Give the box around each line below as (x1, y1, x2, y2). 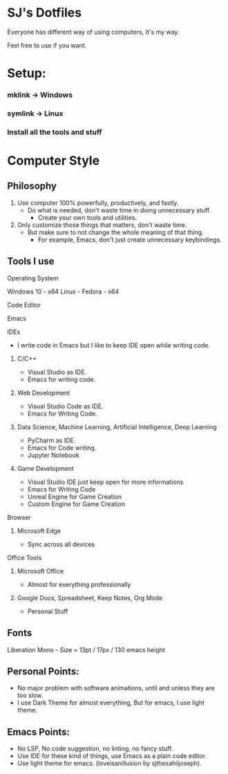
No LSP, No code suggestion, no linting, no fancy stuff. (17, 744, 173, 753)
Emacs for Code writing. (27, 443, 97, 451)
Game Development (17, 464, 74, 472)
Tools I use (7, 255, 55, 267)
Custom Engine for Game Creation (27, 500, 126, 508)
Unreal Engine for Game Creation (27, 492, 122, 501)
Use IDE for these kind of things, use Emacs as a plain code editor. (17, 752, 207, 760)
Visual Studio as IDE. (27, 368, 87, 376)
